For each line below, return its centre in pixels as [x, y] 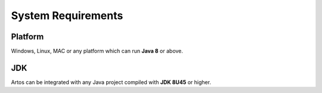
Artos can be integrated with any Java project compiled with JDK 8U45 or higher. [111, 82]
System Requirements [67, 15]
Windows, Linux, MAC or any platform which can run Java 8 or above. [97, 51]
